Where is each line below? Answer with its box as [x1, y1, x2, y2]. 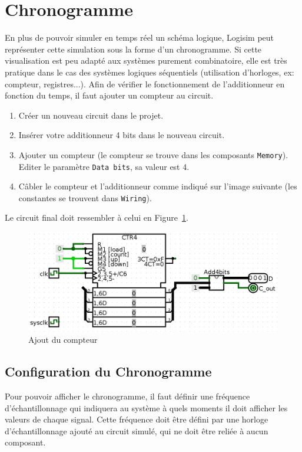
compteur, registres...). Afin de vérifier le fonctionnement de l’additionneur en [5, 77, 285, 90]
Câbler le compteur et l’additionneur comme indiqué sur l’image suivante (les [18, 180, 297, 192]
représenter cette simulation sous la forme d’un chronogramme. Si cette [5, 42, 262, 55]
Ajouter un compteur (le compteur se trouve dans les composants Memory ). [18, 148, 288, 161]
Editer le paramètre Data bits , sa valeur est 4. [18, 160, 190, 172]
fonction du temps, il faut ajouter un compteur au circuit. [5, 89, 214, 101]
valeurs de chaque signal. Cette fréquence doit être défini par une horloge [5, 413, 268, 425]
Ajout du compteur [28, 333, 98, 346]
